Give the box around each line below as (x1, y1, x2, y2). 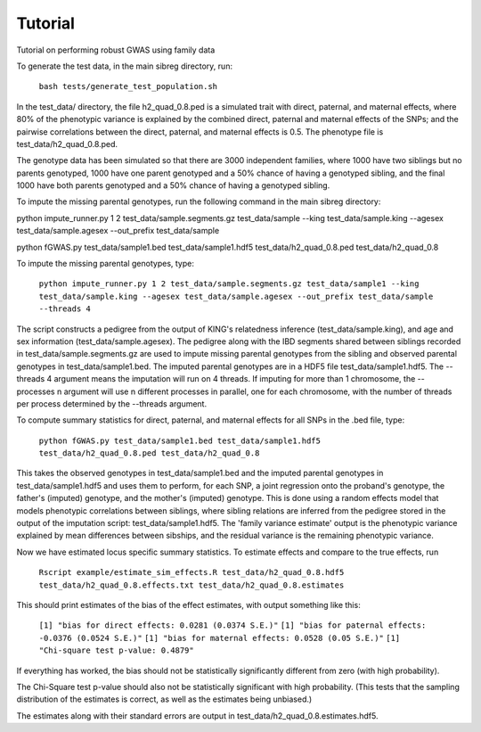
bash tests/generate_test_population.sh (38, 81, 218, 92)
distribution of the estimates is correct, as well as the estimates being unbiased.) (16, 694, 313, 704)
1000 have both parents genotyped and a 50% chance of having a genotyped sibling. (16, 180, 330, 191)
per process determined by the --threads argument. (16, 398, 208, 409)
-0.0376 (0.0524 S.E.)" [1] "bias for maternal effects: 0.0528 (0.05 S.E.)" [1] (38, 633, 401, 643)
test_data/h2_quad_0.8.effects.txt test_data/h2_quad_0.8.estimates (38, 580, 345, 590)
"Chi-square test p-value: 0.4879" (38, 646, 195, 655)
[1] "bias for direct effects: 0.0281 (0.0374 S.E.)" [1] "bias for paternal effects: (38, 621, 427, 630)
